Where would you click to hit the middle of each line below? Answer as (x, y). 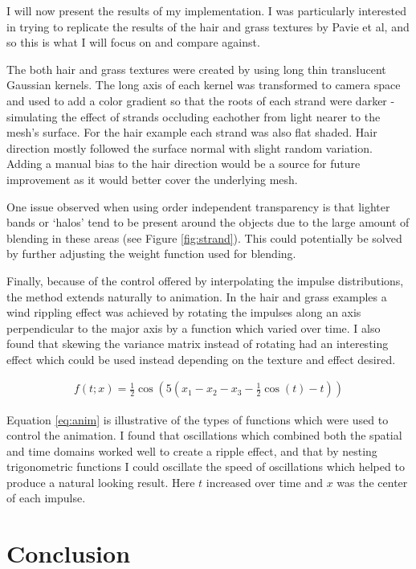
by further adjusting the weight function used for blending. (151, 254)
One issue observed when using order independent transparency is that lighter (198, 206)
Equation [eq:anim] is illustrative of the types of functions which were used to (198, 419)
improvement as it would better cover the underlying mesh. (152, 179)
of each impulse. (46, 498)
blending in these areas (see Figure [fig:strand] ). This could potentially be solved (204, 237)
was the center (372, 482)
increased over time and (264, 482)
